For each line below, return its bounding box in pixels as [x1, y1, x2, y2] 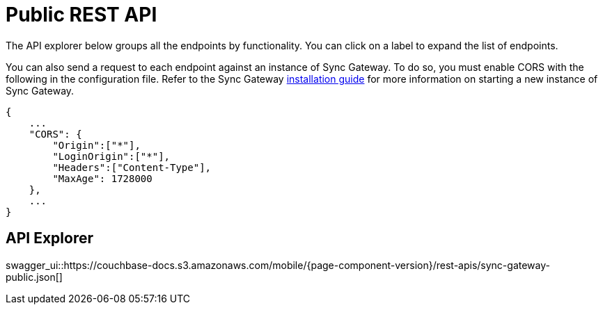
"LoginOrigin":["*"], [52, 150, 171, 162]
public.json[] [6, 270, 63, 283]
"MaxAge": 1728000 [52, 172, 152, 184]
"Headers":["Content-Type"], [52, 161, 212, 173]
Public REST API [6, 3, 157, 26]
